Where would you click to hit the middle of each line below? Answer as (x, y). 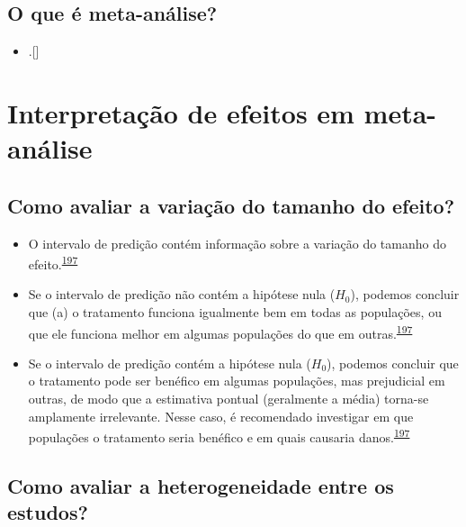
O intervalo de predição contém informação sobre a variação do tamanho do (237, 243)
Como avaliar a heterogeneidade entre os (201, 485)
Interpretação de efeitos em (181, 112)
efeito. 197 (53, 263)
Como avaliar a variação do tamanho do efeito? (231, 205)
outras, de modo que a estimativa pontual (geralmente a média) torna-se (229, 399)
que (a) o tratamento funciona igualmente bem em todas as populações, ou (235, 312)
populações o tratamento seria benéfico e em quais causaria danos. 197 (219, 436)
